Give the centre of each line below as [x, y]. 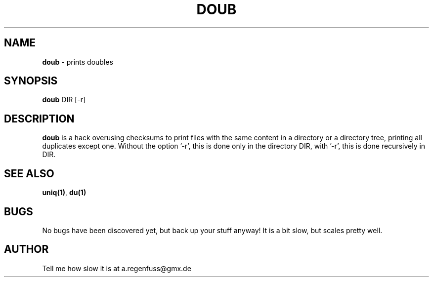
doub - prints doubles [78, 62]
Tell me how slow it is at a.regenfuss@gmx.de [117, 268]
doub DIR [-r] [64, 100]
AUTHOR [26, 249]
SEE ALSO [29, 173]
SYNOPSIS [31, 81]
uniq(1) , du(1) [64, 193]
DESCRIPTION [39, 119]
